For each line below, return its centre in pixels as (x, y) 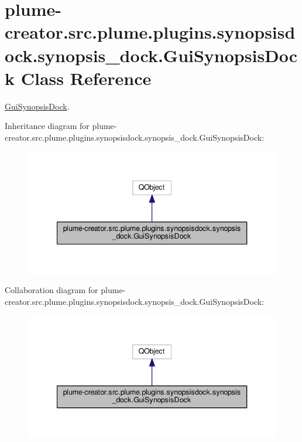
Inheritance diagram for (47, 126)
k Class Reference (78, 78)
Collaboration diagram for (52, 290)
